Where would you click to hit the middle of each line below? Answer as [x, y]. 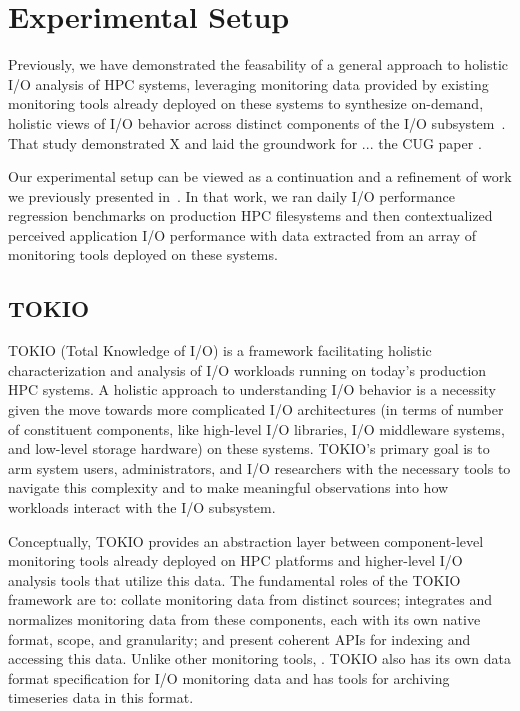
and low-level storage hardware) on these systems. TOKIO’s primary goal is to [249, 448]
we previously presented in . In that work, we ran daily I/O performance [231, 195]
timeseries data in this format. [101, 697]
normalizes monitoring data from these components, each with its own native [244, 618]
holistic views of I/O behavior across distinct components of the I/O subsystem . [257, 122]
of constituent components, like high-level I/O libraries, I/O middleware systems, [256, 428]
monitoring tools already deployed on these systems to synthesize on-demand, [246, 103]
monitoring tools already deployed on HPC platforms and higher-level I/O [235, 560]
